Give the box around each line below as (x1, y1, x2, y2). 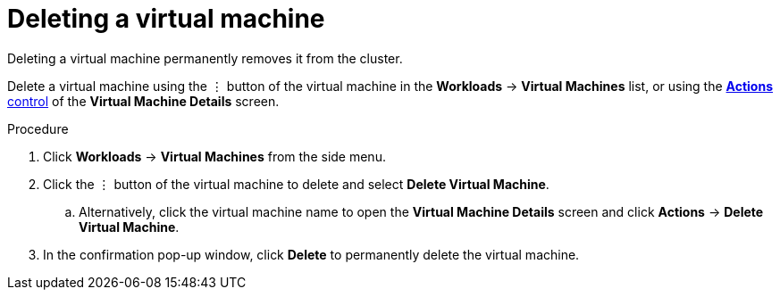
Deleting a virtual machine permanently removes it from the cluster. (7, 50, 403, 66)
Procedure (7, 120, 69, 136)
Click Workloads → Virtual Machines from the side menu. (43, 148, 386, 164)
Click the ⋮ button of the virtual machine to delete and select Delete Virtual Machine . (43, 176, 549, 192)
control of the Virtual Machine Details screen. (7, 93, 280, 109)
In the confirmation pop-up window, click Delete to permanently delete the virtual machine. (43, 246, 580, 262)
